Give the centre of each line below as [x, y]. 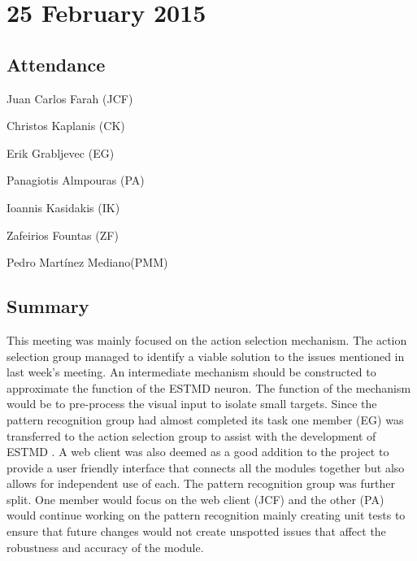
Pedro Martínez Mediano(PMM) [87, 262]
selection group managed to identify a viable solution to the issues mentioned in [206, 356]
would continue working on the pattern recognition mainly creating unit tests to [206, 515]
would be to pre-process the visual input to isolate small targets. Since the [192, 404]
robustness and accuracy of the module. [105, 547]
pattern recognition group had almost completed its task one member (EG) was [205, 419]
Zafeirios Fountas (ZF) [63, 235]
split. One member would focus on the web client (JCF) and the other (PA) [195, 499]
